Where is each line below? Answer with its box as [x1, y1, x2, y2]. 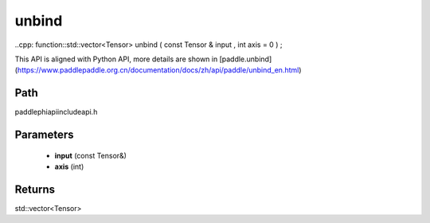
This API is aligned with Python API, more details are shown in [14, 54, 218, 64]
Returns [14, 182, 56, 196]
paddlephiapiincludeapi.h [14, 108, 98, 117]
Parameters [14, 128, 74, 142]
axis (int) [54, 162, 84, 171]
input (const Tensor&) [54, 151, 127, 160]
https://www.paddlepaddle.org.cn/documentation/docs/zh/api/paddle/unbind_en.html [17, 65, 299, 75]
